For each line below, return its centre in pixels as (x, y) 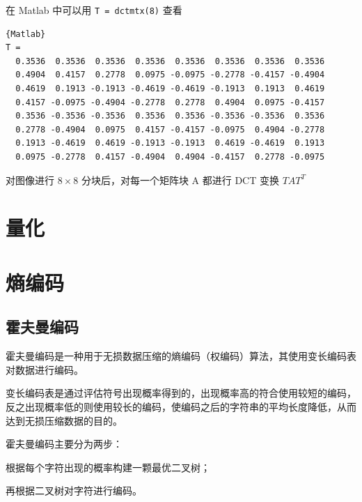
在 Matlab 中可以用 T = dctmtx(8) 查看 (94, 10)
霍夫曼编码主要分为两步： (64, 444)
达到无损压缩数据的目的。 (64, 420)
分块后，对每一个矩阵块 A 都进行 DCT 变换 (180, 180)
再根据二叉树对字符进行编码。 (74, 490)
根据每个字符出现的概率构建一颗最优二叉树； (108, 467)
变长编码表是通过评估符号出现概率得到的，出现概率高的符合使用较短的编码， (181, 393)
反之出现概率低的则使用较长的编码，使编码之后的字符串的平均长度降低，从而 (181, 406)
